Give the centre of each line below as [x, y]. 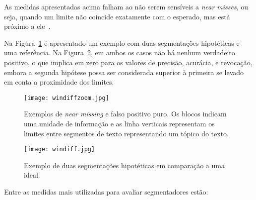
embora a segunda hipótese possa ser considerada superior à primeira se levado [124, 72]
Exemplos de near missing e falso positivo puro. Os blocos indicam [125, 114]
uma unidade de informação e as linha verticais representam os [119, 123]
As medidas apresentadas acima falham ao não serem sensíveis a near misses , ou [126, 6]
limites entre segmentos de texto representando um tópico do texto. [126, 133]
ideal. [32, 175]
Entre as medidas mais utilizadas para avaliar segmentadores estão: [106, 192]
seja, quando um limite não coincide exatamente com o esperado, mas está [117, 16]
